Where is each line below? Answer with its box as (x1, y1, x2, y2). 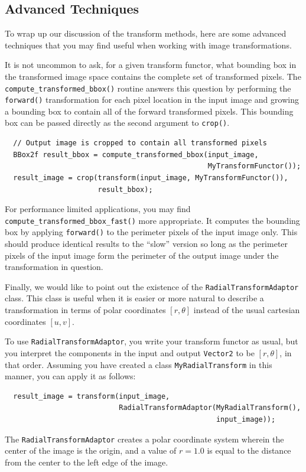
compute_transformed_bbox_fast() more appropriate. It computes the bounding (5, 214, 300, 226)
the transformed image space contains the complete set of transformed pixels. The (5, 70, 301, 82)
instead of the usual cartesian (193, 304, 300, 316)
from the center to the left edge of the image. (5, 455, 168, 468)
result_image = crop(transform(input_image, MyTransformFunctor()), (13, 173, 288, 182)
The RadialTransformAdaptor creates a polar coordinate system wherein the (5, 432, 284, 445)
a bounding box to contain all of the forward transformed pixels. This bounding (5, 105, 294, 117)
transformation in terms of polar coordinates (5, 304, 166, 316)
